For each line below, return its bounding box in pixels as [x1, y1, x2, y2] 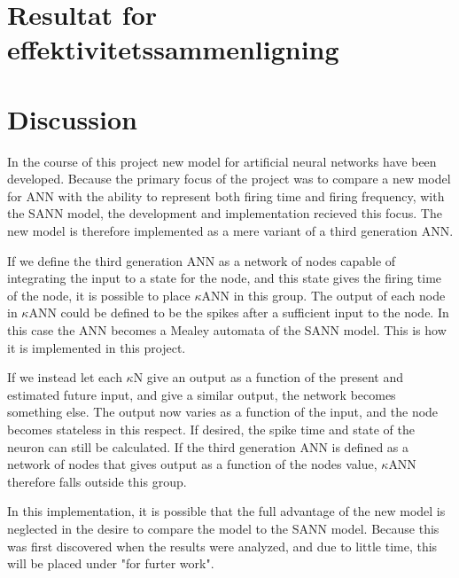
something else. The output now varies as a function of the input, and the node [7, 402, 439, 421]
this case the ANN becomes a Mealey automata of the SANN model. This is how [7, 321, 447, 340]
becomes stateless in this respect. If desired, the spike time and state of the [7, 420, 415, 438]
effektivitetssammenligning [7, 31, 339, 67]
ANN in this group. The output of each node [201, 285, 446, 304]
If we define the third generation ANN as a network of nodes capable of [7, 251, 396, 269]
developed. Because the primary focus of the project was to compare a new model [7, 169, 451, 188]
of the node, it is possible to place [7, 285, 191, 304]
